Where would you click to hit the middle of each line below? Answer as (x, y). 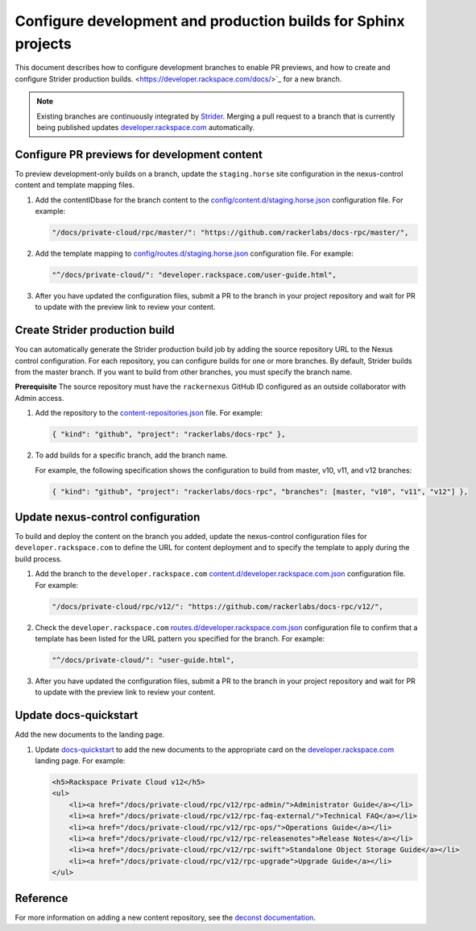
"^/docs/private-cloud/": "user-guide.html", (143, 660)
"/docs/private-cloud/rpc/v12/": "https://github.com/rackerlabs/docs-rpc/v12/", (218, 606)
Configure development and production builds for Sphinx (210, 21)
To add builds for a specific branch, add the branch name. (131, 455)
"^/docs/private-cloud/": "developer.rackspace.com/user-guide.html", (195, 275)
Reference (41, 898)
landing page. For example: (80, 760)
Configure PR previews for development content (139, 154)
